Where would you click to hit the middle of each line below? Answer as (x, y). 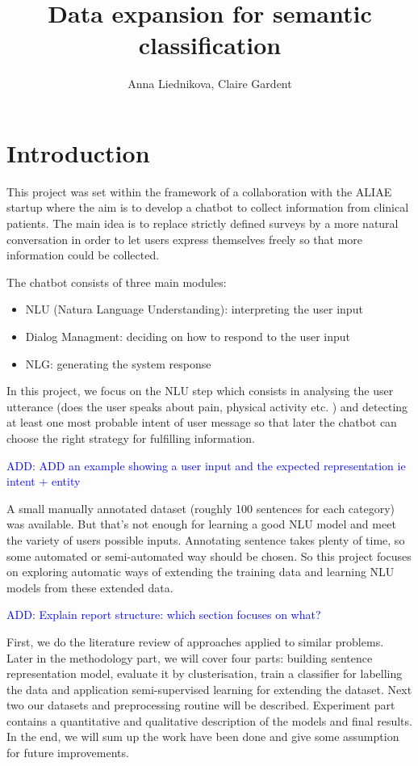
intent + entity (44, 481)
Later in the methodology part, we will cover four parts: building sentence (190, 657)
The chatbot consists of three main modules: (117, 282)
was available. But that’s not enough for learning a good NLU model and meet (201, 524)
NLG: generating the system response (118, 363)
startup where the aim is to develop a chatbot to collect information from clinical (208, 207)
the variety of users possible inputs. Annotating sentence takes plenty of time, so (206, 539)
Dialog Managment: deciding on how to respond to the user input (188, 336)
